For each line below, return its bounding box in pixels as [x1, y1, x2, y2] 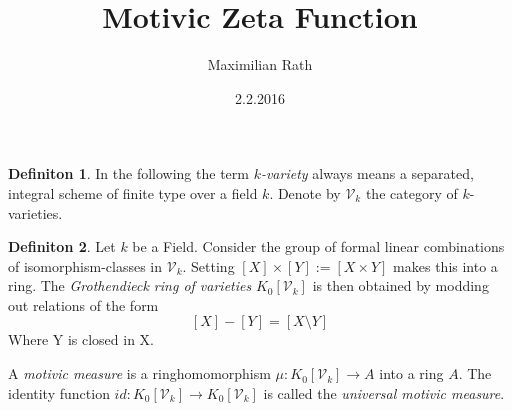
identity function [8, 382, 110, 403]
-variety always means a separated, [260, 163, 474, 184]
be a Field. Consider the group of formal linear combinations [132, 236, 505, 257]
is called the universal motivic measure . [263, 382, 505, 403]
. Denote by [269, 182, 341, 203]
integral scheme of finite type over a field [8, 182, 258, 203]
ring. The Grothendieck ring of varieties [8, 275, 252, 296]
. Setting [182, 255, 235, 276]
